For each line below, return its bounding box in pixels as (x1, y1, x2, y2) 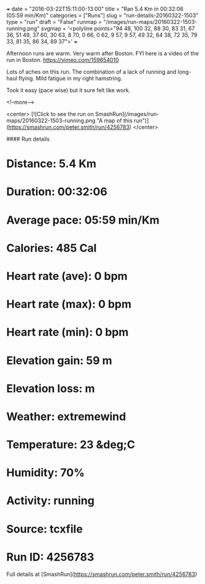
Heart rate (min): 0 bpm (6, 325, 129, 340)
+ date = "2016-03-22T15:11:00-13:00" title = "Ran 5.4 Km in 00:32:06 (6, 6, 184, 12)
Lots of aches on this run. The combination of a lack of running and (6, 68, 177, 76)
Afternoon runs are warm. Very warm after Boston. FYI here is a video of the (6, 50, 199, 57)
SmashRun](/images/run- (95, 111, 160, 117)
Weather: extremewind (6, 410, 126, 423)
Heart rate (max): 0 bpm (6, 297, 132, 311)
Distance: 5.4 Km (6, 157, 97, 171)
